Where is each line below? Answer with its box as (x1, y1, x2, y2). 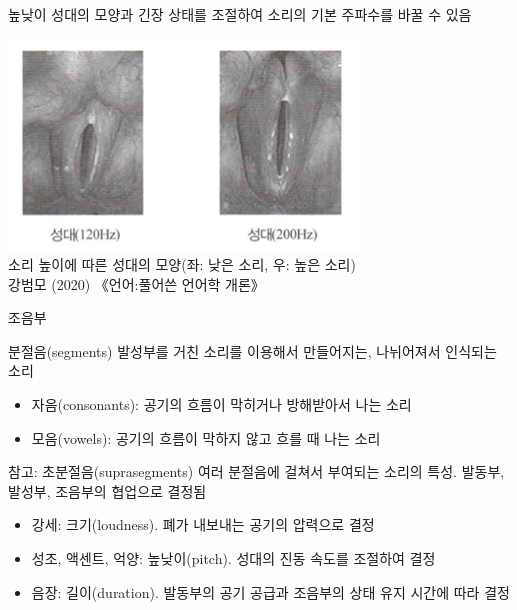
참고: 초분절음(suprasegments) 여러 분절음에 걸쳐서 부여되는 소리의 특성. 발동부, (8, 461, 505, 482)
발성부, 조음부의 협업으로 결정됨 (8, 480, 207, 501)
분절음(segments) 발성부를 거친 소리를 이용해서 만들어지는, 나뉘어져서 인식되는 (8, 340, 497, 361)
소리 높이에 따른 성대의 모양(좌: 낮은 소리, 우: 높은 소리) (8, 254, 356, 275)
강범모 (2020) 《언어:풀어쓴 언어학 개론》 (8, 273, 265, 294)
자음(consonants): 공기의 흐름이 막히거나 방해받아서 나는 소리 (31, 394, 412, 415)
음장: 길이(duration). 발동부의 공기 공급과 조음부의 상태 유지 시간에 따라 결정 (31, 581, 510, 602)
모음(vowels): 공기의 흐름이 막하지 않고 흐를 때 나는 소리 (31, 427, 381, 448)
